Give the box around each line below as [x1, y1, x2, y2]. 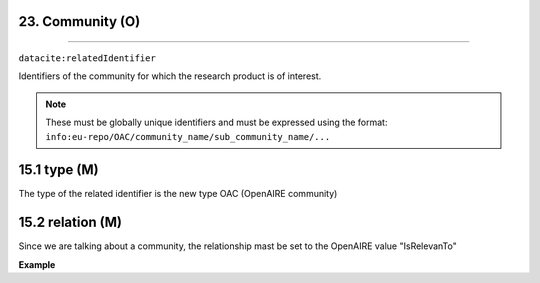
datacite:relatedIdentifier [18, 53, 157, 64]
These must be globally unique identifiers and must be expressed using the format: [45, 116, 388, 129]
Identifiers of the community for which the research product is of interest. [18, 70, 322, 82]
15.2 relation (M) [18, 214, 122, 231]
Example [18, 258, 56, 270]
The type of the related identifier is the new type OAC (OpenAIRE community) [18, 188, 338, 200]
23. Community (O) [18, 13, 141, 30]
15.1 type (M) [18, 161, 99, 179]
